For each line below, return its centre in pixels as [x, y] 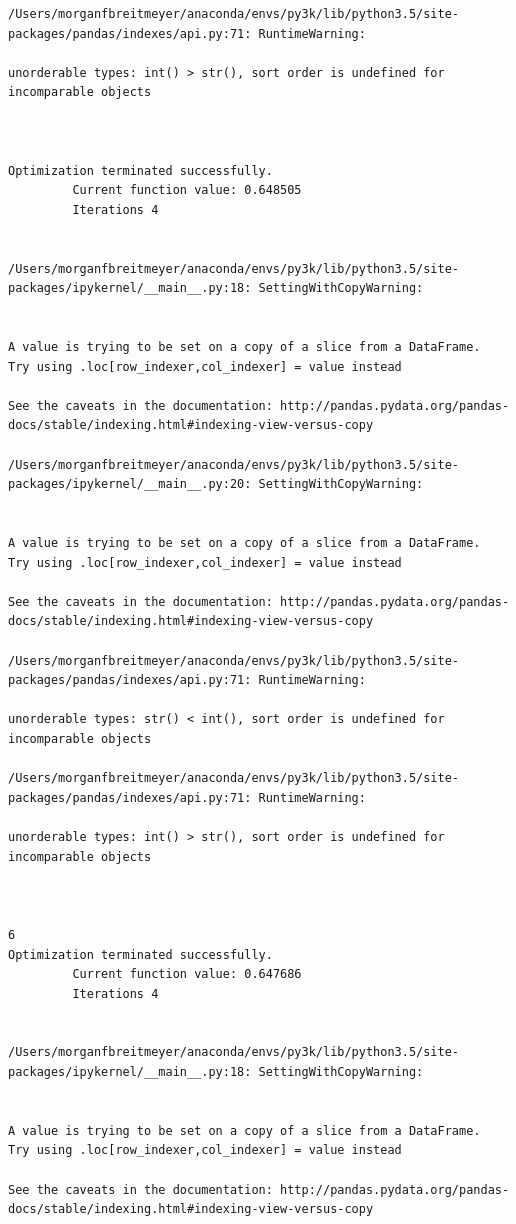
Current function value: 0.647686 [187, 974]
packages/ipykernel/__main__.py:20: [130, 484]
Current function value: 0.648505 [187, 190]
